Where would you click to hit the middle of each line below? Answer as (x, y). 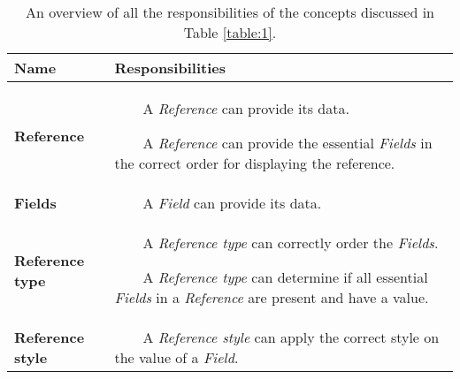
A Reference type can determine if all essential (285, 277)
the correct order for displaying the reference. (255, 163)
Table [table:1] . (230, 32)
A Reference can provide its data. (246, 108)
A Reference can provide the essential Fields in (287, 143)
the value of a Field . (176, 357)
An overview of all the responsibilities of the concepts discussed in (230, 12)
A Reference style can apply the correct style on (291, 337)
